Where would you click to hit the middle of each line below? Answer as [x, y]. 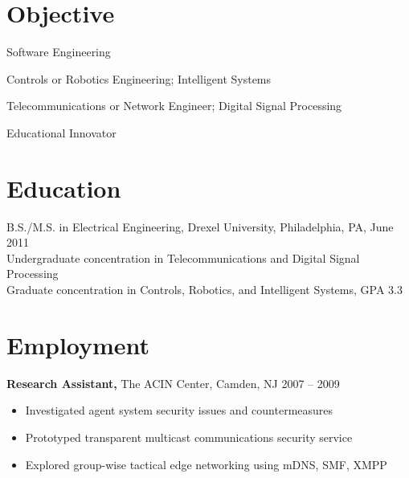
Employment [78, 344]
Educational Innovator [61, 132]
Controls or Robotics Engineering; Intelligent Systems [139, 78]
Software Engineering [59, 52]
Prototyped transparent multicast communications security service [189, 437]
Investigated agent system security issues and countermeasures [179, 410]
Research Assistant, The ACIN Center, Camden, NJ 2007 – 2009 [173, 383]
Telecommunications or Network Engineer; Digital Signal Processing [174, 106]
